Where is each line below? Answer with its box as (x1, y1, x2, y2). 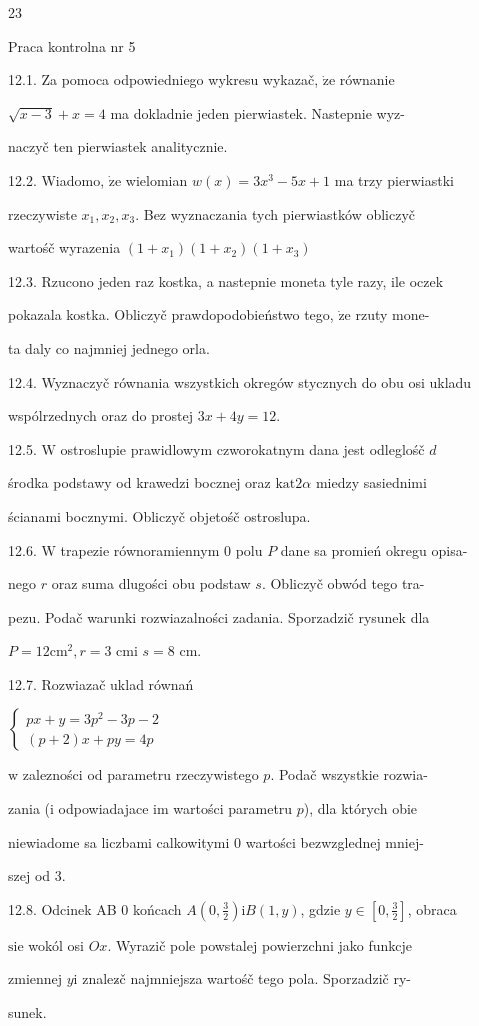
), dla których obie (303, 798, 418, 819)
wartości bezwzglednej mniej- (245, 831, 424, 852)
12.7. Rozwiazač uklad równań (8, 673, 194, 694)
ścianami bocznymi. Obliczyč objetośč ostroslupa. (8, 505, 311, 526)
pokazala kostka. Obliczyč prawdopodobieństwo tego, (8, 304, 334, 325)
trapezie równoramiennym (60, 539, 220, 560)
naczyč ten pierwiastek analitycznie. (8, 136, 228, 157)
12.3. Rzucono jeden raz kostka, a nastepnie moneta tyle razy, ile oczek (8, 270, 444, 291)
